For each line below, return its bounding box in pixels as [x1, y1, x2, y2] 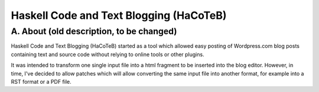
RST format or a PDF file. [11, 78, 72, 85]
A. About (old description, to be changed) [11, 26, 177, 37]
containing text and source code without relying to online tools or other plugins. [11, 51, 204, 58]
